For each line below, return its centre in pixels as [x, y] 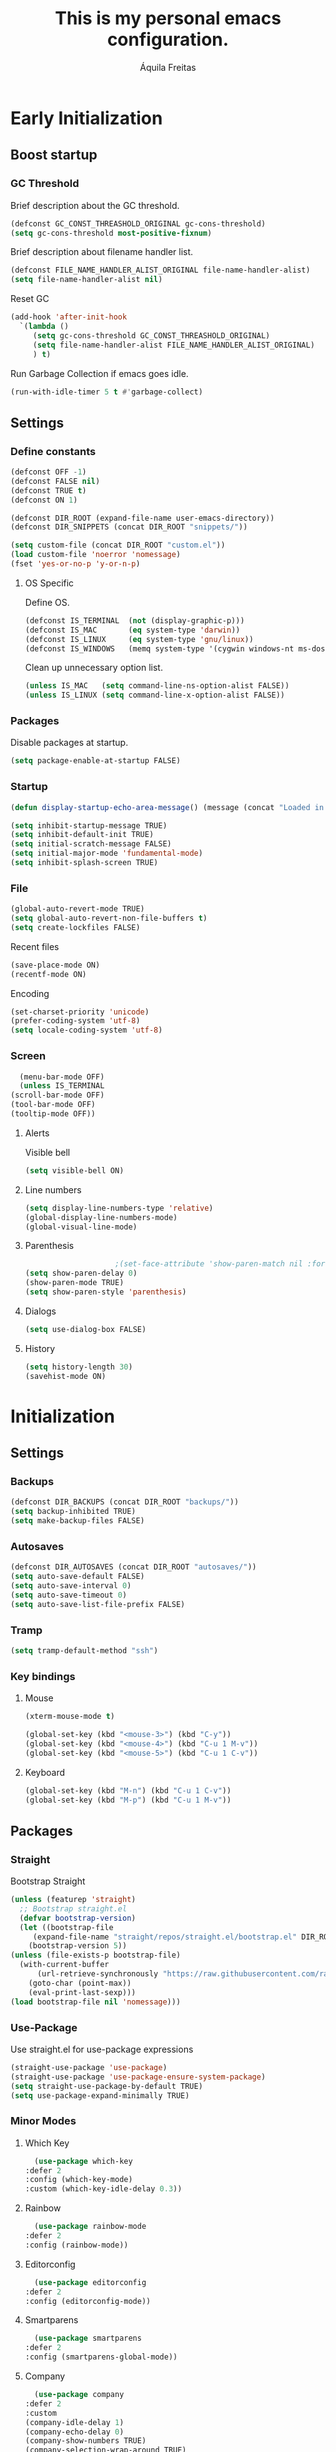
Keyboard [45, 1772]
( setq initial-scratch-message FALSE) [91, 844]
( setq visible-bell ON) [74, 1170]
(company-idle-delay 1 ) [74, 2422]
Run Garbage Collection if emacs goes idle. [99, 373]
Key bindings [43, 1676]
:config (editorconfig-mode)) [88, 2301]
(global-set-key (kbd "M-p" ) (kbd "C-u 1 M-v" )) [128, 1800]
